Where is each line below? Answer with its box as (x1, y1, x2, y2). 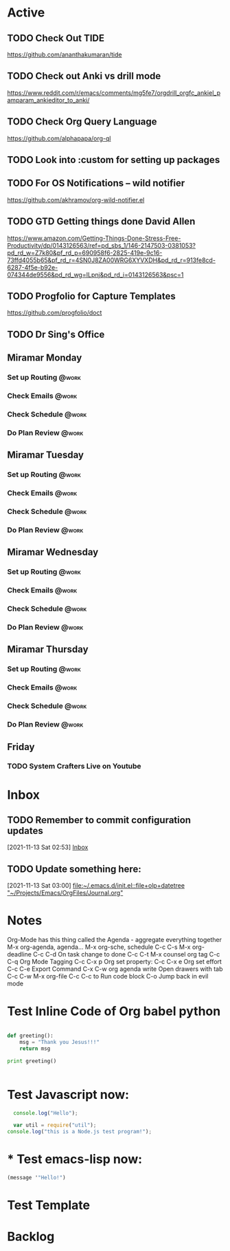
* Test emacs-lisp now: (7, 1151, 143, 1167)
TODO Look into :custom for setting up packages (7, 154, 220, 166)
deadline (7, 950, 32, 959)
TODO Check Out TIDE (7, 32, 105, 44)
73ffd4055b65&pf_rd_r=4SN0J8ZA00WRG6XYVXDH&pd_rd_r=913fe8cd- (7, 256, 216, 264)
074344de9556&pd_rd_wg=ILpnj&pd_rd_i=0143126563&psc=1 (7, 270, 184, 279)
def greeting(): (7, 1032, 54, 1040)
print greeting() (7, 1058, 57, 1065)
